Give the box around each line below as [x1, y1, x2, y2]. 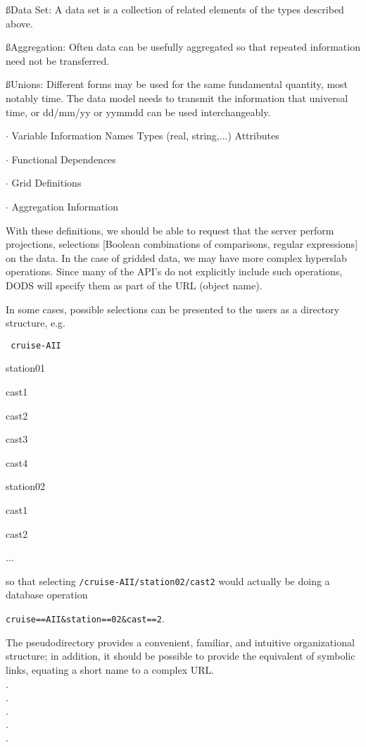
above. [6, 15, 33, 30]
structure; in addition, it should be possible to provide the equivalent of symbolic [6, 648, 355, 663]
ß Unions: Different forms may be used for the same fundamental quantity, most [6, 77, 348, 92]
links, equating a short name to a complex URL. [6, 662, 215, 677]
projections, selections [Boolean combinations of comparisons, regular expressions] [6, 237, 358, 251]
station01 [6, 360, 46, 375]
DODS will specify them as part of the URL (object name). [6, 277, 263, 292]
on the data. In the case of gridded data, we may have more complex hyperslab [6, 250, 347, 265]
